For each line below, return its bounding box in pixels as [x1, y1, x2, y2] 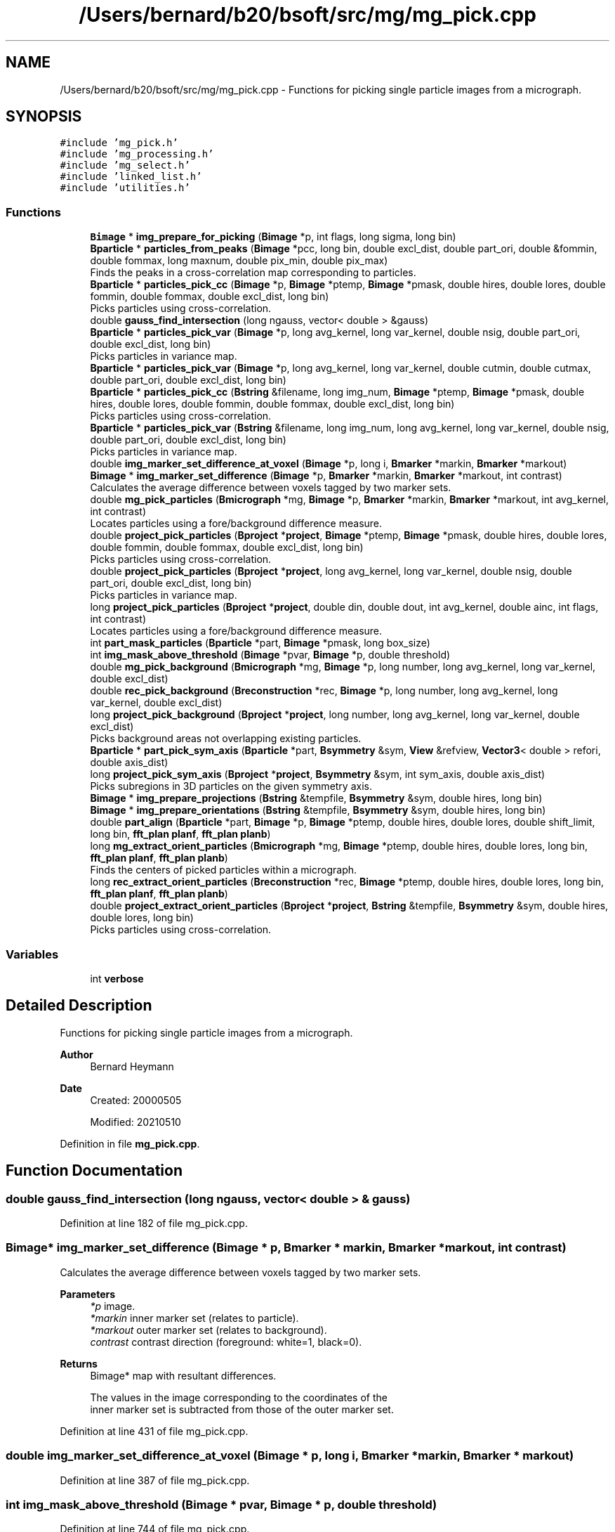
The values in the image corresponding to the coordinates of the [90, 1391, 388, 1403]
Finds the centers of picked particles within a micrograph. [90, 864, 357, 876]
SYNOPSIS [6, 108, 82, 126]
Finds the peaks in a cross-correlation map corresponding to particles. [90, 266, 416, 279]
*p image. [90, 1299, 135, 1312]
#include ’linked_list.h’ [60, 171, 202, 183]
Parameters [60, 1287, 116, 1300]
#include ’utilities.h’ [60, 182, 190, 194]
